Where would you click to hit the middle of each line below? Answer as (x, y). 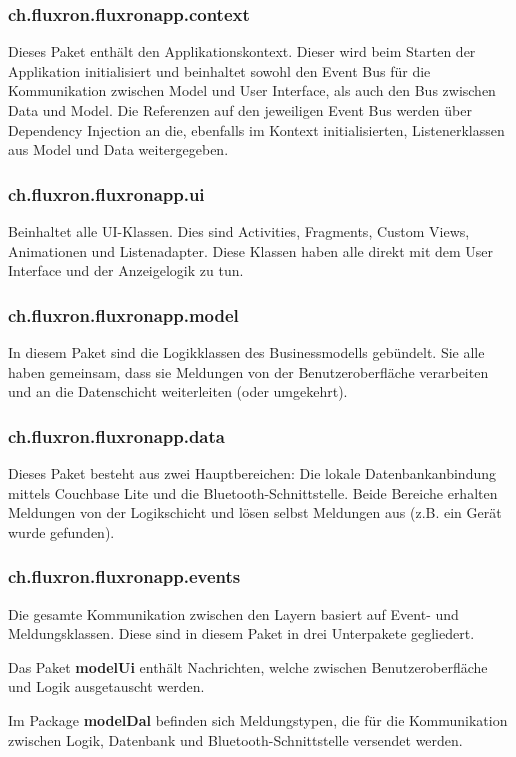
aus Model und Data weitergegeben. (118, 149)
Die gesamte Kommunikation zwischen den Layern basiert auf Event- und (233, 613)
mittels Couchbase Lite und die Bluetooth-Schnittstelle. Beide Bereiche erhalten (253, 492)
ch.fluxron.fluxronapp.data (116, 435)
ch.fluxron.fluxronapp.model (123, 314)
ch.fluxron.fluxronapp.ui (106, 193)
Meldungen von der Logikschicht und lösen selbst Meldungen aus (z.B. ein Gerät (255, 512)
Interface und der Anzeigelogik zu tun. (126, 270)
